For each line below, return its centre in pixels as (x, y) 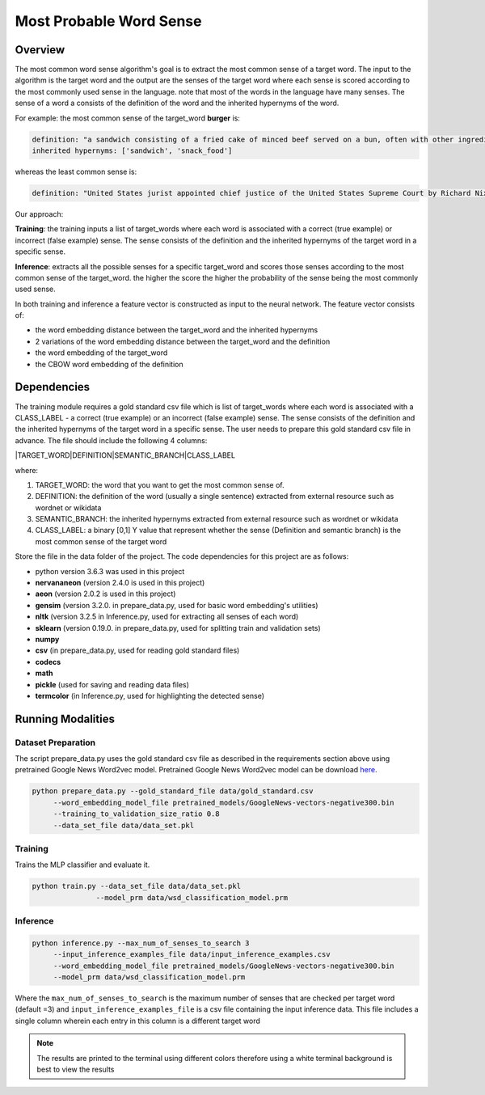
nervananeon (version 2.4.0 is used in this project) (120, 583)
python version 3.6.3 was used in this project (110, 571)
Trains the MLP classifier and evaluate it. (82, 865)
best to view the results (76, 1069)
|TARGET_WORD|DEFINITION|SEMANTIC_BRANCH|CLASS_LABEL (125, 455)
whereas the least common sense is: (76, 171)
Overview (40, 50)
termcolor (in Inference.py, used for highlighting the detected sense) (150, 695)
